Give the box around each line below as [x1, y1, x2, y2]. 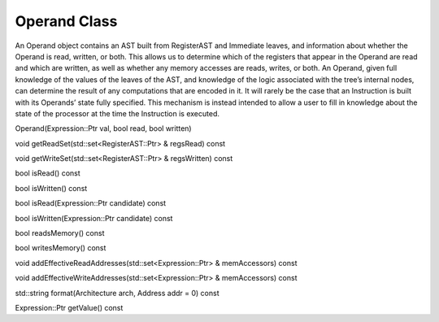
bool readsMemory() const [15, 228, 105, 238]
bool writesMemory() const [15, 243, 106, 253]
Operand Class [15, 12, 118, 30]
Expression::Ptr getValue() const [15, 302, 124, 312]
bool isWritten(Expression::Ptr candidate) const [15, 213, 173, 223]
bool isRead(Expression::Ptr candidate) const [15, 198, 167, 208]
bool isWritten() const [15, 183, 88, 193]
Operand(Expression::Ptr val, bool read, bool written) [15, 124, 192, 133]
